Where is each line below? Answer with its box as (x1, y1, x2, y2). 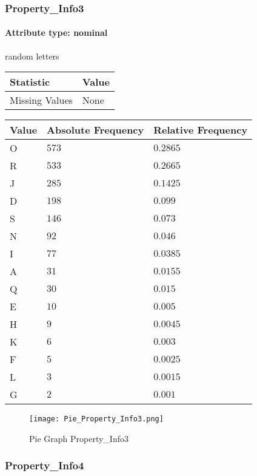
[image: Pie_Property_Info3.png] (29, 415, 164, 424)
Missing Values (10, 93, 73, 107)
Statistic (10, 75, 50, 89)
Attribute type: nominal (5, 26, 108, 39)
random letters (5, 49, 59, 62)
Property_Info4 (5, 458, 84, 473)
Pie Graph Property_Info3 (29, 432, 128, 444)
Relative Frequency (153, 123, 248, 137)
